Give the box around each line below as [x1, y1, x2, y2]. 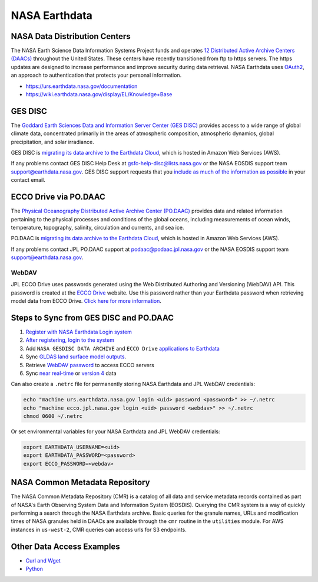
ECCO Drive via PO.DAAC [11, 192, 106, 202]
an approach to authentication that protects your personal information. [11, 71, 182, 79]
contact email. [11, 176, 45, 184]
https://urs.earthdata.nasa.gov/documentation [25, 83, 138, 90]
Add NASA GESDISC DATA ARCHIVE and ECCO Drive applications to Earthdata [25, 345, 220, 352]
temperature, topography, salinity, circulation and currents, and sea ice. [11, 224, 184, 231]
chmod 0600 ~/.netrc [23, 413, 82, 420]
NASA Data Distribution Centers [11, 31, 131, 41]
